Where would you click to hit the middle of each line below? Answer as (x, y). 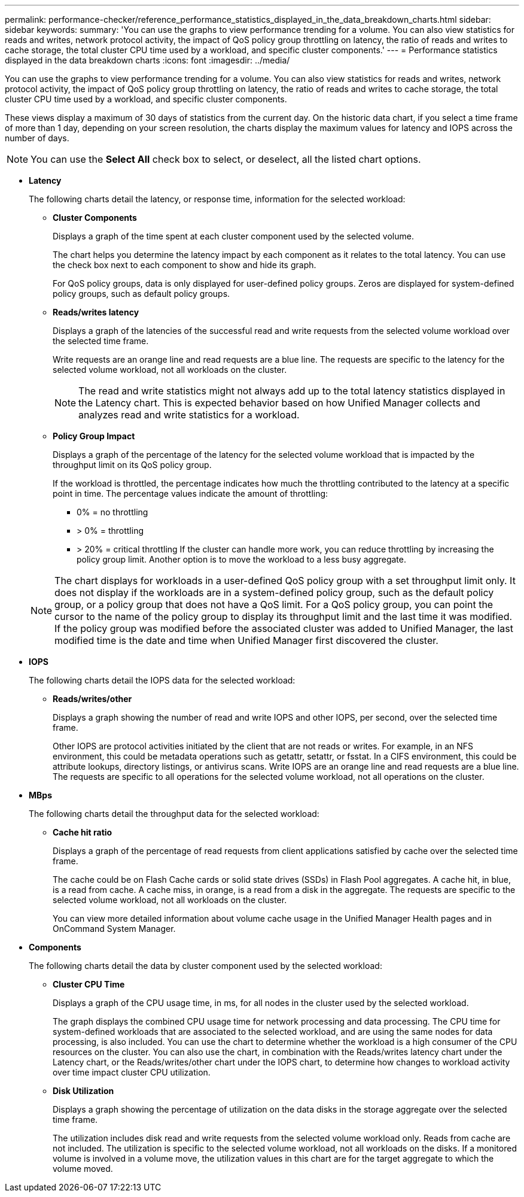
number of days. (37, 138)
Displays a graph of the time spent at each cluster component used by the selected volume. (233, 236)
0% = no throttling (112, 512)
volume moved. (83, 1169)
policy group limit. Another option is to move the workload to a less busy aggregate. (241, 559)
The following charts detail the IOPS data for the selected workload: (162, 680)
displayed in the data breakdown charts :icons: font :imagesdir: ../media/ (147, 60)
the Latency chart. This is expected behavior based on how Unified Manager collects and (279, 403)
